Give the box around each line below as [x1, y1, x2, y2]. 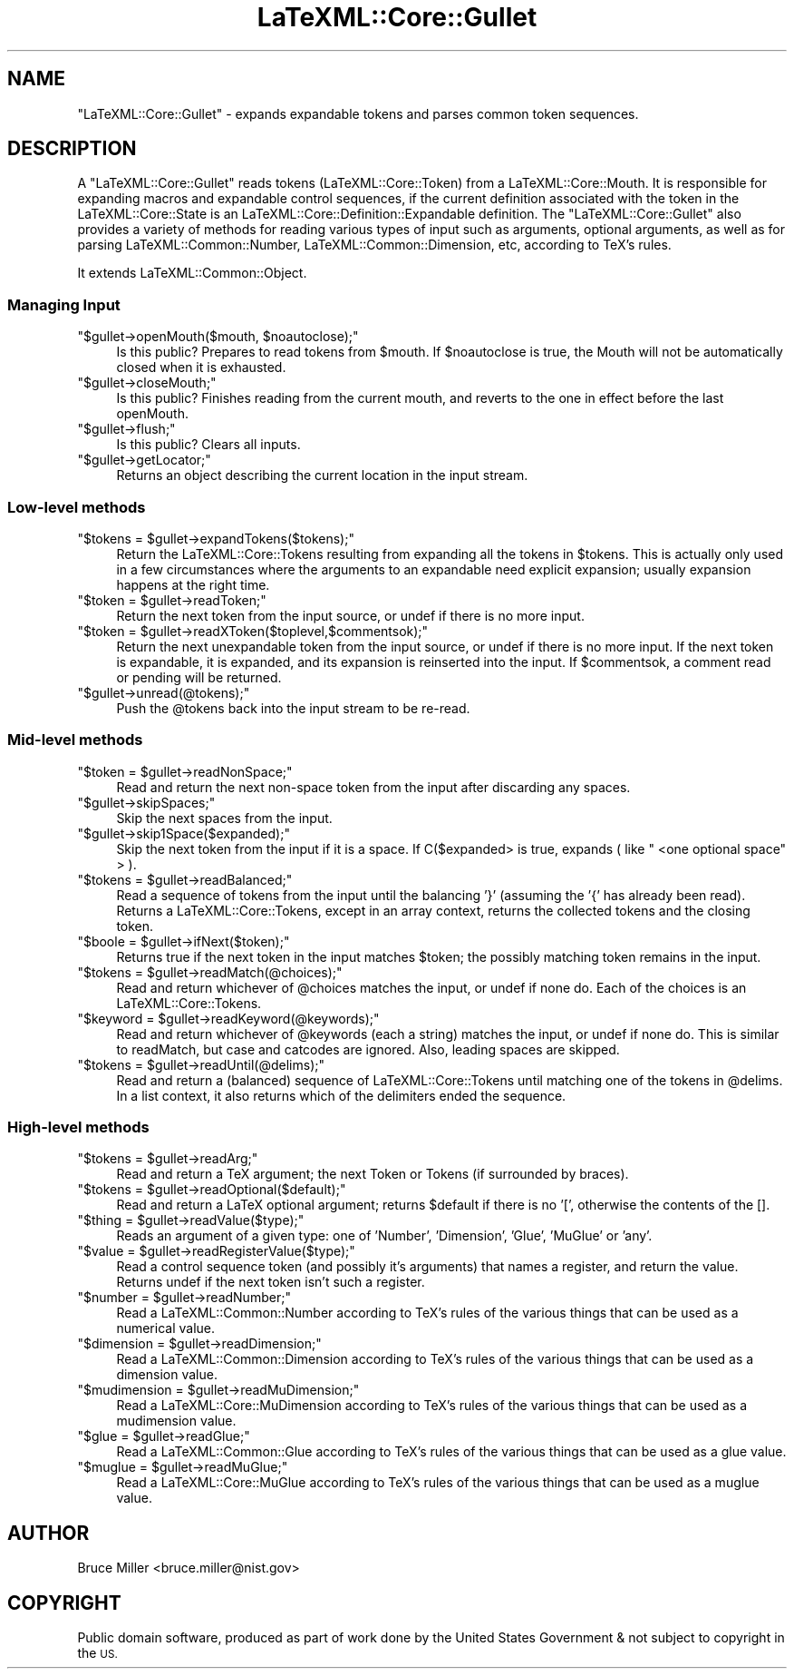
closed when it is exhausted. [116, 359, 286, 376]
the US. [77, 1645, 118, 1661]
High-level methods [7, 1118, 150, 1137]
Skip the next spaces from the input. [116, 809, 333, 826]
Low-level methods [7, 497, 146, 516]
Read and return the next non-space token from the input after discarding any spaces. [116, 779, 631, 795]
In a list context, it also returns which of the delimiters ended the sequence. [116, 1087, 566, 1103]
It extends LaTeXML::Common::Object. [77, 265, 307, 281]
